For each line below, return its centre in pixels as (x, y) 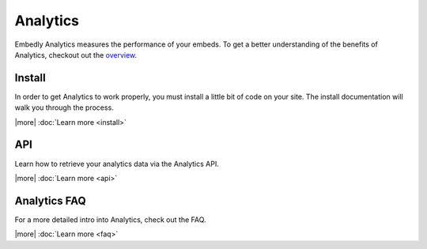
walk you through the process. (64, 108)
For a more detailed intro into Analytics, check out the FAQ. (110, 219)
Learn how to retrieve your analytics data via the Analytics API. (117, 164)
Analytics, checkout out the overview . (76, 55)
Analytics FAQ (50, 200)
